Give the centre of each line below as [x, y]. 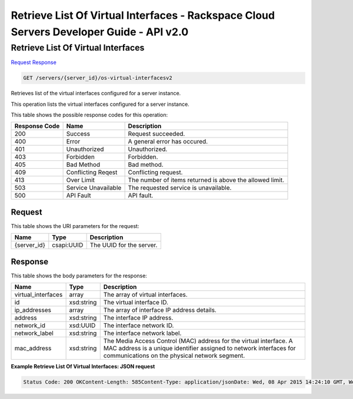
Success [78, 134]
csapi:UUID [68, 245]
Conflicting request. [155, 172]
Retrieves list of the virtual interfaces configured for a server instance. [96, 93]
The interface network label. [142, 333]
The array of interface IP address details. [160, 310]
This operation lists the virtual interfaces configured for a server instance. [100, 104]
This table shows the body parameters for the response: [79, 276]
